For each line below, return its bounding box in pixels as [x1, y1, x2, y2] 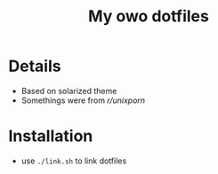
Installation [8, 126, 93, 146]
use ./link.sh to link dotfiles [20, 155, 127, 166]
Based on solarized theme [20, 85, 117, 96]
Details [8, 56, 61, 76]
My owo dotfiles [87, 6, 210, 27]
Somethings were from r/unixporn [20, 95, 146, 106]
